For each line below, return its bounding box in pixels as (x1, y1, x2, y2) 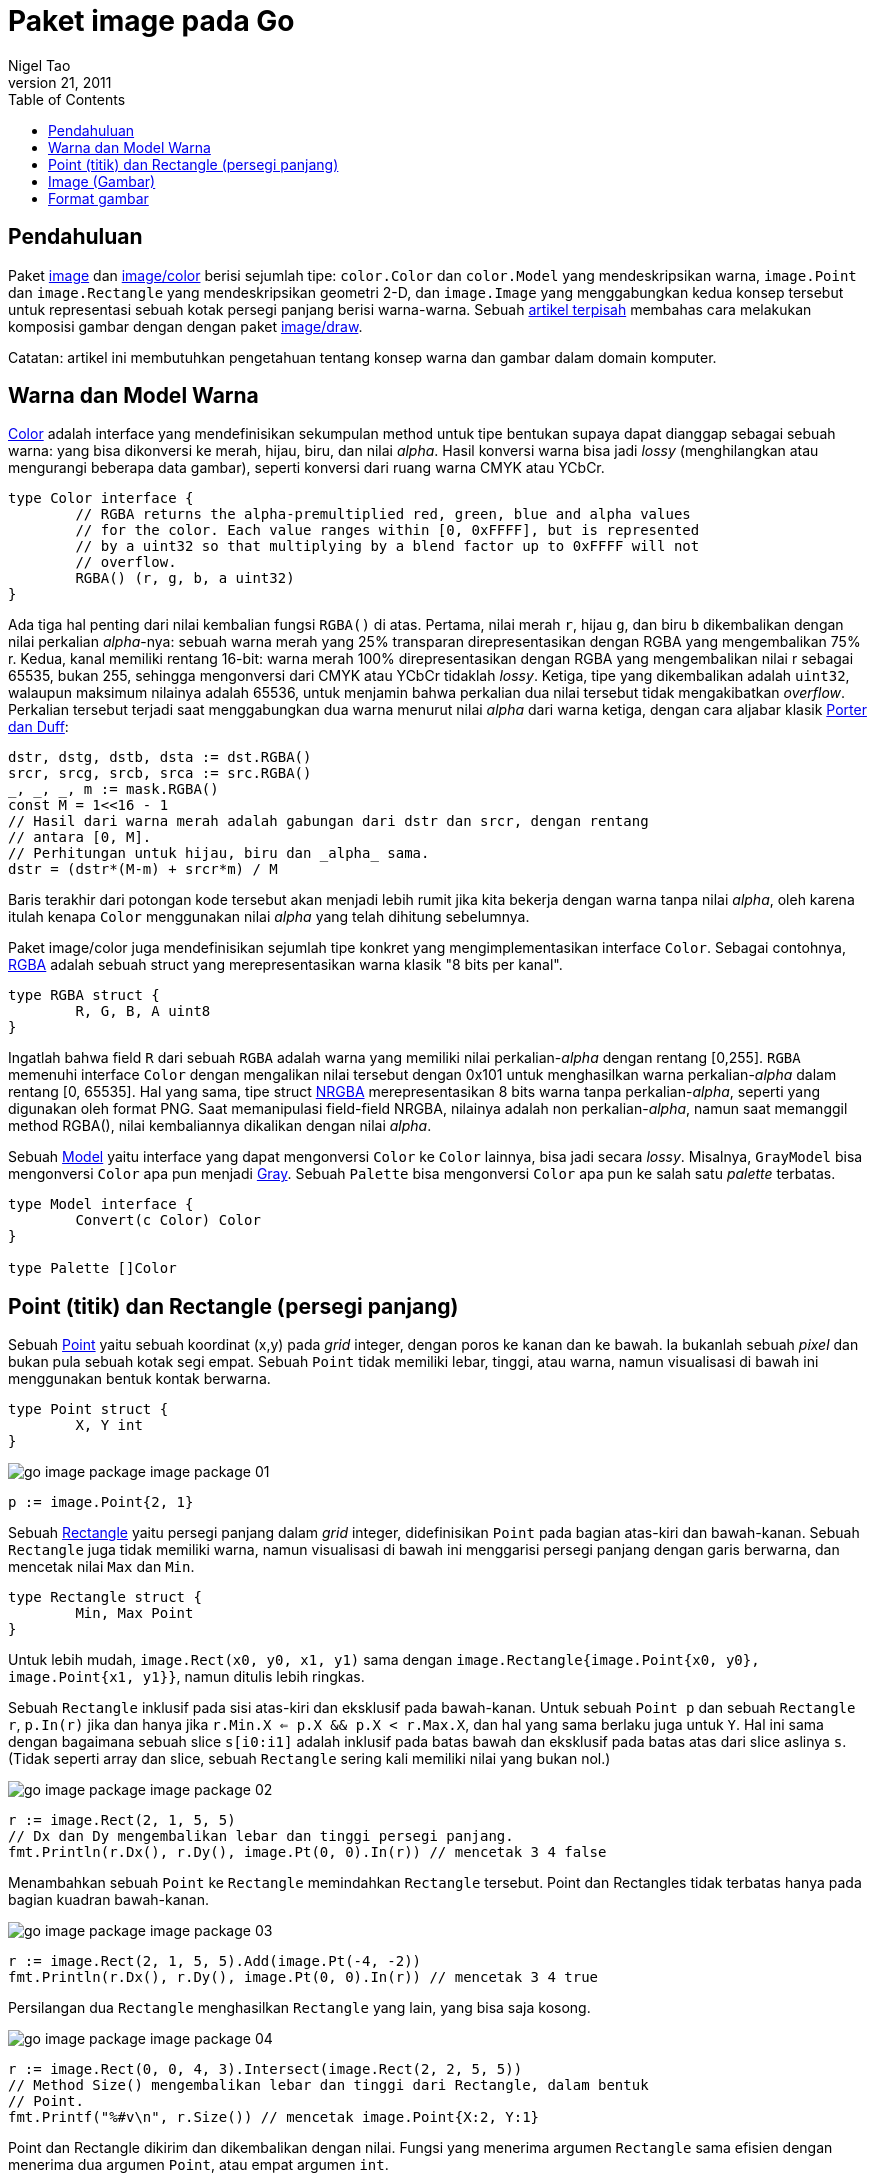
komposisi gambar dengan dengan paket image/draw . (8, 317, 363, 335)
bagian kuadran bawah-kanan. (8, 1891, 209, 1909)
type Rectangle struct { (8, 1589, 202, 1606)
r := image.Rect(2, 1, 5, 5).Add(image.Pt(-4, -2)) (8, 1953, 422, 1970)
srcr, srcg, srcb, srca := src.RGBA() (8, 765, 312, 782)
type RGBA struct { (8, 987, 160, 1004)
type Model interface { (8, 1196, 194, 1213)
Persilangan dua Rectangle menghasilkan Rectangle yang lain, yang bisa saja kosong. (8, 1999, 591, 2017)
